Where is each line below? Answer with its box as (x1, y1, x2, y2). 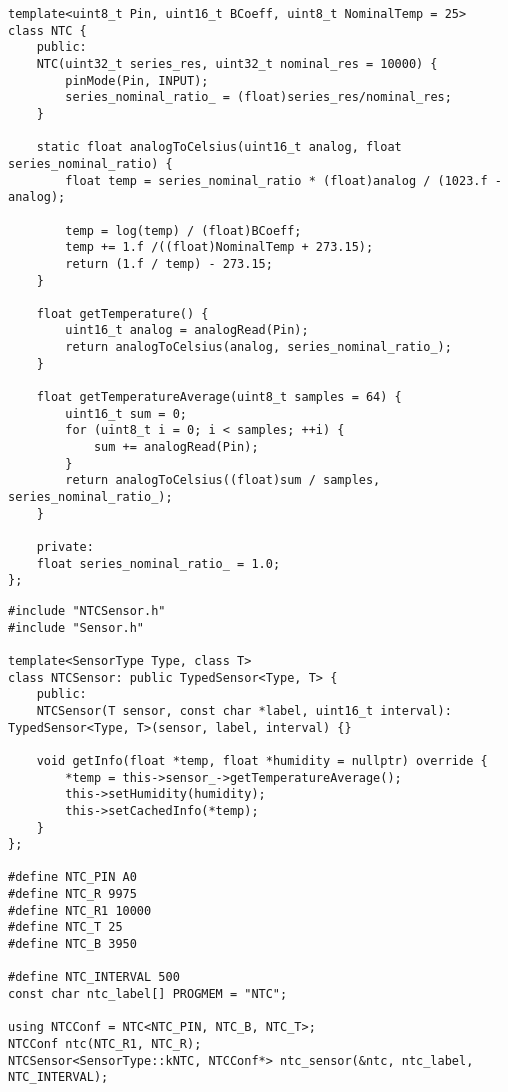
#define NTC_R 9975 (8, 887, 137, 902)
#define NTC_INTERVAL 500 (8, 970, 180, 985)
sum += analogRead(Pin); (93, 440, 259, 455)
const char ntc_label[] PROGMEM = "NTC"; (8, 987, 288, 1002)
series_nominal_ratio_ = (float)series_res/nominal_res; (65, 90, 452, 105)
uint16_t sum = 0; (65, 406, 187, 421)
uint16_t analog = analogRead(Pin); (65, 323, 309, 338)
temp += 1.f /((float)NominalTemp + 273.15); (65, 240, 374, 255)
